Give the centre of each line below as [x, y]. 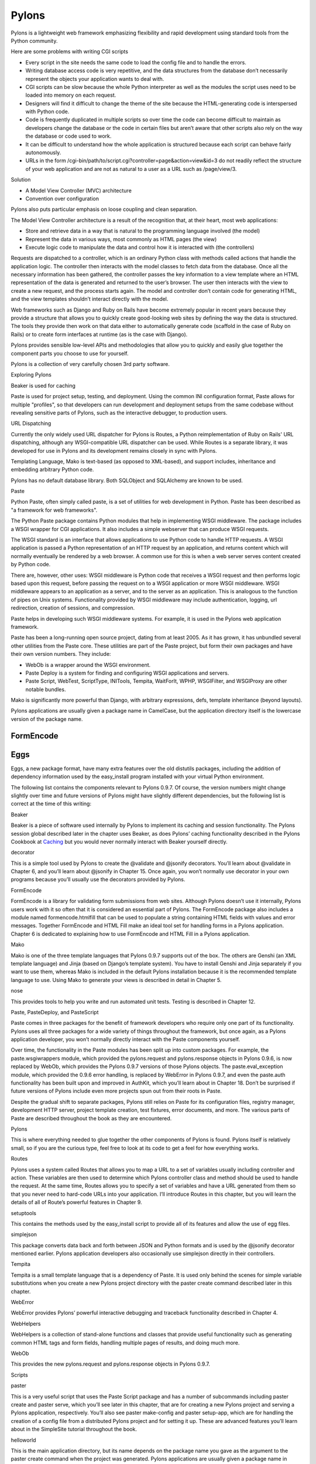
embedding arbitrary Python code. [52, 470]
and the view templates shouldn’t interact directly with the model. [90, 299]
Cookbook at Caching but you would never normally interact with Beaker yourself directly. [119, 842]
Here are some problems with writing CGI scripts [70, 52]
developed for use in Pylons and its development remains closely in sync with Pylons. [114, 450]
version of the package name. [47, 719]
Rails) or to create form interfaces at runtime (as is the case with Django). [99, 334]
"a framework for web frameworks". [54, 510]
